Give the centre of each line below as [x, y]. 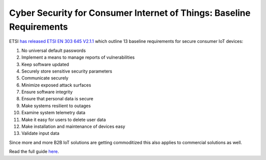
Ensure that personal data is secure [57, 99]
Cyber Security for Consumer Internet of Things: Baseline [130, 13]
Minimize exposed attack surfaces [56, 85]
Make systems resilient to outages [56, 106]
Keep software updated [45, 64]
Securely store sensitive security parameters [67, 71]
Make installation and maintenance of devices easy [73, 126]
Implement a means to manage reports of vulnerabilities [78, 57]
